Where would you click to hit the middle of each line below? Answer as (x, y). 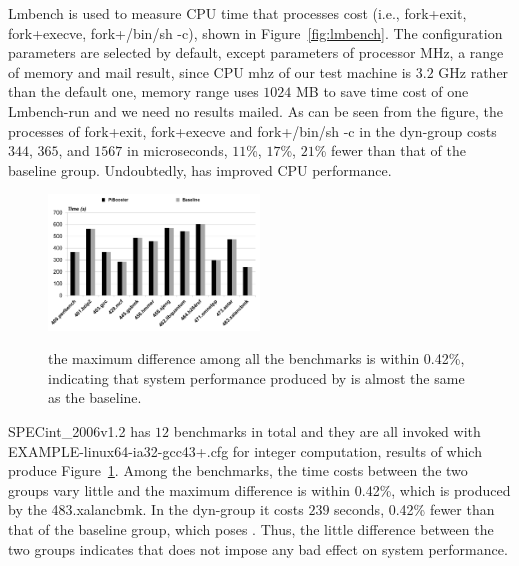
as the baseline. (95, 397)
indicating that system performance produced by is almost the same (256, 377)
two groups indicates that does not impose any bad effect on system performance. (258, 548)
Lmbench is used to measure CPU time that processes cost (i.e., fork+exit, (237, 13)
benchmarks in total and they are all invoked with (327, 430)
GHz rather (473, 71)
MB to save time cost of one (382, 91)
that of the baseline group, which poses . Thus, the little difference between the (251, 528)
